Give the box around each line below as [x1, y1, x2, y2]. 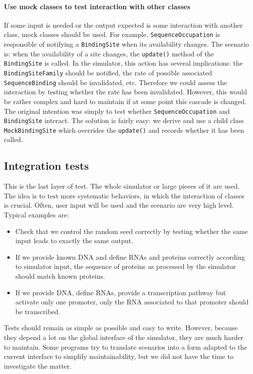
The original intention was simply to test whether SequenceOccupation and [4, 106, 230, 116]
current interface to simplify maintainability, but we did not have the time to [4, 351, 234, 361]
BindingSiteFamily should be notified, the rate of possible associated [4, 68, 212, 78]
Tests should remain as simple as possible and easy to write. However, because [4, 322, 238, 333]
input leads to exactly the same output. [15, 235, 133, 246]
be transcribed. [15, 306, 60, 316]
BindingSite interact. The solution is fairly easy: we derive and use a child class [4, 115, 244, 125]
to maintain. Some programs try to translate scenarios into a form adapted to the [4, 341, 247, 352]
